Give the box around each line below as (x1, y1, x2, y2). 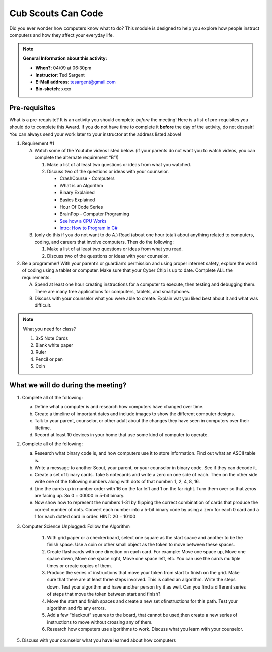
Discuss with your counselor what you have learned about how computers (22, 637, 176, 643)
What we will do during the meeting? (9, 381, 127, 389)
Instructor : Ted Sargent (35, 72, 85, 78)
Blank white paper (35, 342, 73, 348)
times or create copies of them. (47, 562, 112, 569)
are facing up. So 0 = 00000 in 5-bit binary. (34, 493, 125, 499)
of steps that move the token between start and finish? (47, 591, 161, 597)
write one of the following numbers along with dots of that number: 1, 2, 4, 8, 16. (34, 479, 200, 485)
